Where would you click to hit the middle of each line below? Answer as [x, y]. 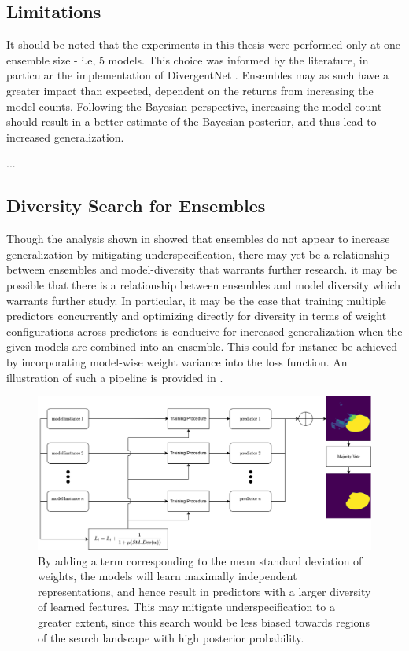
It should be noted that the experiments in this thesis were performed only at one [204, 44]
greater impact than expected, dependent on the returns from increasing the [190, 90]
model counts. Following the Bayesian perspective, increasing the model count [194, 106]
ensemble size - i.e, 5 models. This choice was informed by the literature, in [188, 59]
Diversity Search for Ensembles [136, 206]
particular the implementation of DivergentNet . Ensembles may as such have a [198, 75]
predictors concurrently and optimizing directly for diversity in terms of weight [197, 316]
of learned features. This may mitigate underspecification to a [186, 607]
